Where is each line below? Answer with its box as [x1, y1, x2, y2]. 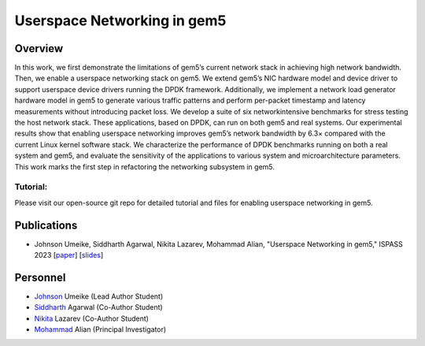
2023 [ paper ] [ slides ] [34, 251, 104, 260]
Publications [14, 218, 78, 232]
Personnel [14, 270, 66, 284]
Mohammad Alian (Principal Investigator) [34, 325, 167, 334]
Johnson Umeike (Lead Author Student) [34, 292, 164, 301]
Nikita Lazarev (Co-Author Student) [34, 314, 150, 323]
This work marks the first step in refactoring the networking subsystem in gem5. [14, 162, 275, 171]
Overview [14, 42, 64, 55]
